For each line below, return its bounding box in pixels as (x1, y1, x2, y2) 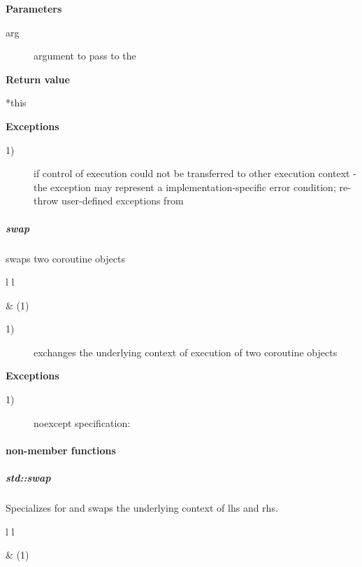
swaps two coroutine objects (6, 251, 125, 265)
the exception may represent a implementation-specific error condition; (34, 179, 336, 194)
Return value (6, 71, 70, 86)
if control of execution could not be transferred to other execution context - (34, 166, 356, 181)
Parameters (6, 1, 62, 15)
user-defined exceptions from (61, 193, 184, 208)
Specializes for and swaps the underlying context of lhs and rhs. (6, 500, 278, 514)
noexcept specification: (34, 415, 131, 430)
